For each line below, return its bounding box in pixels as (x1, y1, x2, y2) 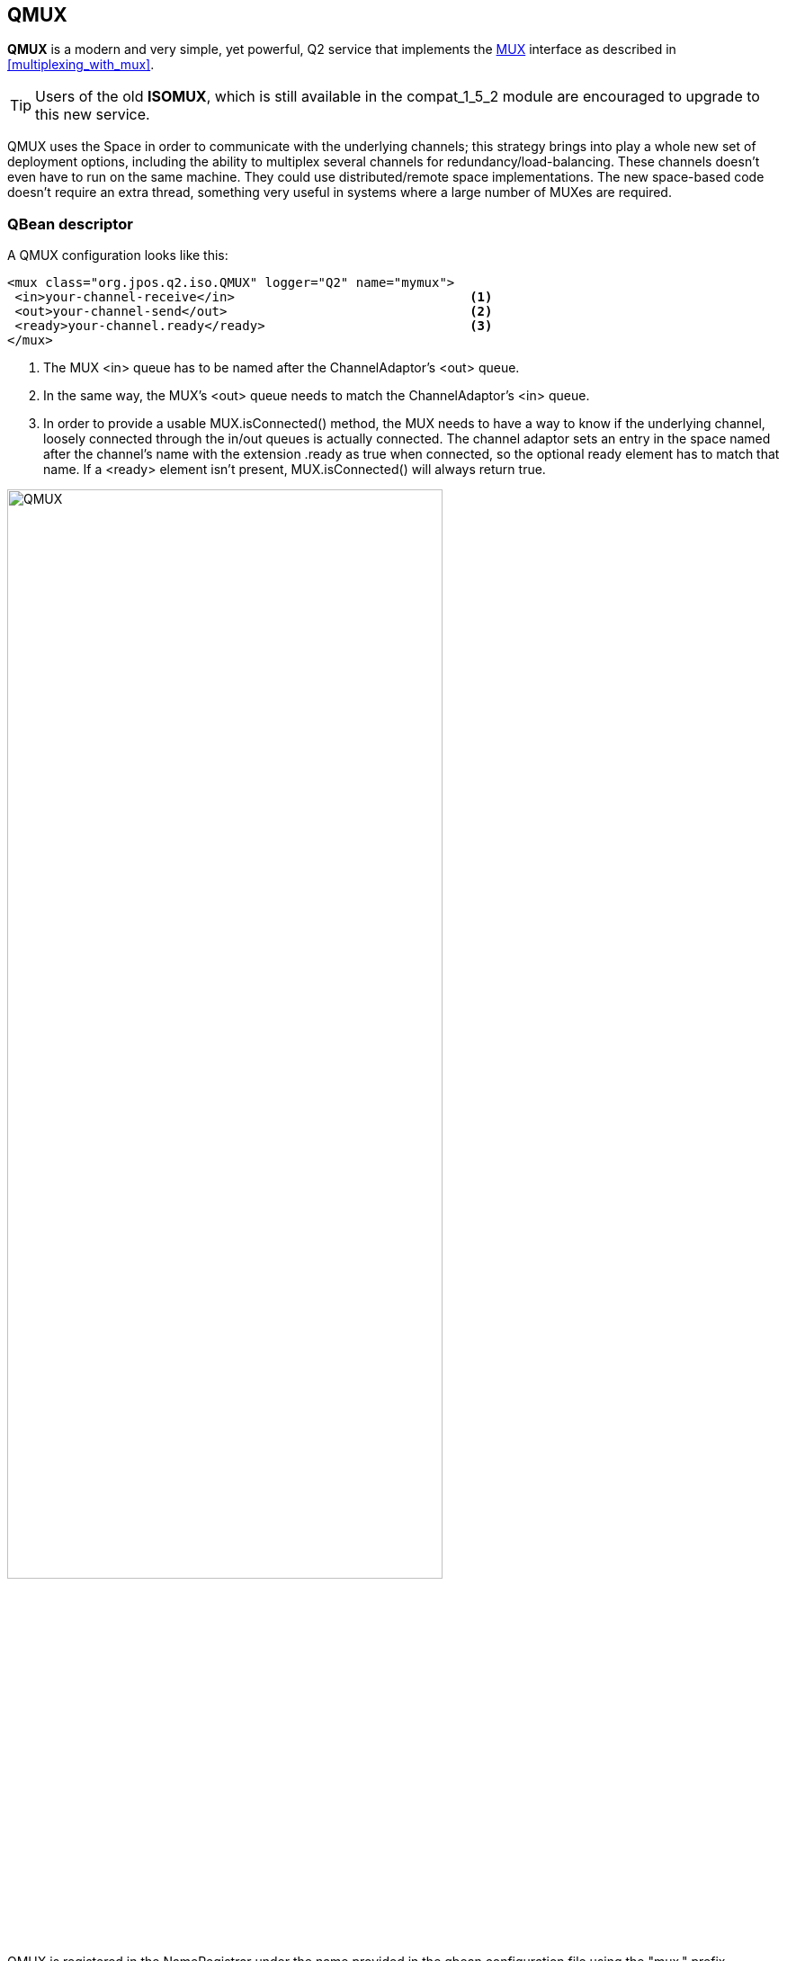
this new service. (35, 105, 150, 124)
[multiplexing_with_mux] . (7, 57, 155, 73)
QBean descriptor (7, 214, 133, 233)
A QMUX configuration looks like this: (7, 247, 228, 264)
